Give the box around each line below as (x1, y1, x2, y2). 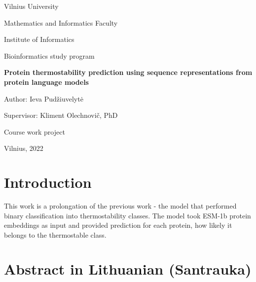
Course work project (4, 126, 65, 137)
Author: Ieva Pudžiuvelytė (4, 93, 83, 104)
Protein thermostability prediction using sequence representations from (4, 67, 253, 77)
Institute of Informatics (4, 34, 74, 44)
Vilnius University (4, 1, 59, 11)
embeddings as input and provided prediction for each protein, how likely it (4, 220, 232, 230)
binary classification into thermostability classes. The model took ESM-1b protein (4, 210, 251, 220)
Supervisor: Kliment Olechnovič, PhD (4, 110, 118, 120)
